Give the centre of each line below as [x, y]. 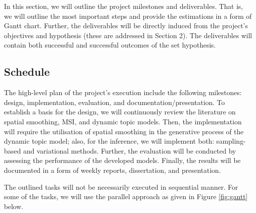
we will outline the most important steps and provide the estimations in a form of [128, 16]
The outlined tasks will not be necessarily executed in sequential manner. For [121, 186]
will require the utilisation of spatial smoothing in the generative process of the [124, 131]
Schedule [27, 72]
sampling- [231, 141]
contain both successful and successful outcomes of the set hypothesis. [110, 45]
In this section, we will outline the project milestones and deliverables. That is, [124, 6]
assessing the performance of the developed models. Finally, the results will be [122, 160]
